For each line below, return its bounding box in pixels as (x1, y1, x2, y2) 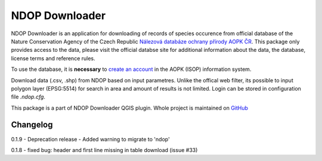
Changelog (11, 120, 53, 130)
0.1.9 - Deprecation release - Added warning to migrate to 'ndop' (11, 135, 170, 143)
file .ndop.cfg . (11, 93, 46, 101)
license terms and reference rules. (11, 54, 95, 62)
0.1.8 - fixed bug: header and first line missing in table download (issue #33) (11, 146, 198, 153)
